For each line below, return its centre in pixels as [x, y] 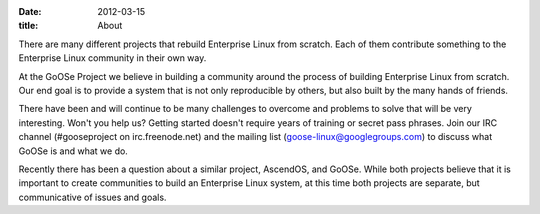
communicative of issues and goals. [92, 197]
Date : [30, 11]
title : [28, 26]
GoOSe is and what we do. [73, 151]
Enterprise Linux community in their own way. [112, 58]
